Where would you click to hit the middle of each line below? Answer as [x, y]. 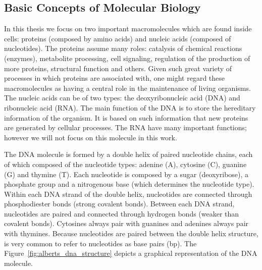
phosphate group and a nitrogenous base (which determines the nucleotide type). [129, 184]
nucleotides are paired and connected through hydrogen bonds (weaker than [122, 213]
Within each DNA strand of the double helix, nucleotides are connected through [128, 194]
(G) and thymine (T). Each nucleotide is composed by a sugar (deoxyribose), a [126, 174]
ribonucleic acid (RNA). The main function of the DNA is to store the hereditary [130, 107]
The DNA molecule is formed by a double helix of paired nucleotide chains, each [128, 154]
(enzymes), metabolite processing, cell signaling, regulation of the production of [127, 58]
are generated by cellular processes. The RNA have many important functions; [125, 127]
